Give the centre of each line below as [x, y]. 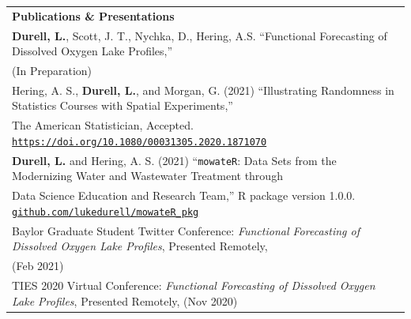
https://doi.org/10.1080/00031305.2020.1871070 [140, 142]
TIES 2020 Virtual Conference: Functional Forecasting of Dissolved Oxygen [194, 285]
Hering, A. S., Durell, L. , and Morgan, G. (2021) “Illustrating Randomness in [203, 90]
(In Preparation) [52, 71]
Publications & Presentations [93, 15]
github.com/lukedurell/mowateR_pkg [106, 212]
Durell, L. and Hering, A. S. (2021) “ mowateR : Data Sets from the [174, 160]
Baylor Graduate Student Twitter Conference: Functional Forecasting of [186, 230]
